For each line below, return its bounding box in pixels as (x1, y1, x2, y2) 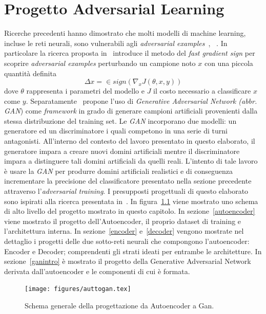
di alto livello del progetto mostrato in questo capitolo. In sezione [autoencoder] (4, 206, 255, 216)
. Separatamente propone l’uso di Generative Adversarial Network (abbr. (26, 95, 257, 106)
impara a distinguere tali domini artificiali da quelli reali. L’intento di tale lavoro (4, 155, 258, 166)
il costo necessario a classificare (153, 85, 251, 96)
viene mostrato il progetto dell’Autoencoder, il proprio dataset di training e (4, 215, 241, 226)
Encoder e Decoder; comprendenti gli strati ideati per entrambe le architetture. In (4, 245, 262, 256)
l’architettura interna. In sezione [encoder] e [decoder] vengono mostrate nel (4, 226, 244, 236)
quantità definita (4, 68, 56, 78)
